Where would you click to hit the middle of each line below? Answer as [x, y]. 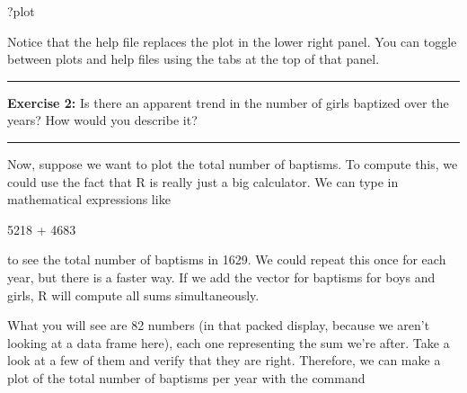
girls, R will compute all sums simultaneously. [133, 295]
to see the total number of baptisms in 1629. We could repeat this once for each [227, 259]
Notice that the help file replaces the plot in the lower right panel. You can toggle [232, 41]
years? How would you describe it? [102, 120]
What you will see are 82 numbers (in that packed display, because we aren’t [219, 325]
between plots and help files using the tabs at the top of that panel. [194, 59]
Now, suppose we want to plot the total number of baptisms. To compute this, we [233, 163]
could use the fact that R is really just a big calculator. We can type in [203, 181]
